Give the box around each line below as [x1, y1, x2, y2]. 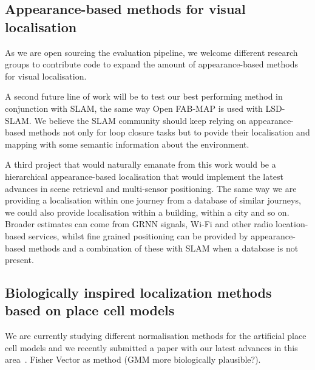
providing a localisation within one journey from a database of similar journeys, [5, 194, 301, 207]
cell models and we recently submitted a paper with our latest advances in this [5, 341, 298, 354]
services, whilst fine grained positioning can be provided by [28, 229, 248, 242]
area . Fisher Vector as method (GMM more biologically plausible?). [5, 353, 261, 366]
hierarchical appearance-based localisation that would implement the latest [5, 170, 283, 182]
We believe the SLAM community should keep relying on [34, 114, 246, 126]
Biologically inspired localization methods [5, 283, 272, 302]
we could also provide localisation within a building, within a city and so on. [5, 205, 290, 218]
